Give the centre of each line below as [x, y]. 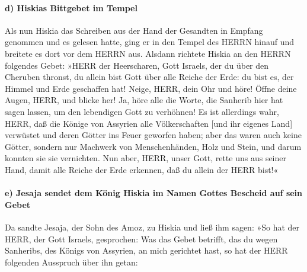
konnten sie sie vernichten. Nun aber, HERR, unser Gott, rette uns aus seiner [145, 158]
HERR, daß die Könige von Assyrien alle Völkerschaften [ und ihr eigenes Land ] [149, 123]
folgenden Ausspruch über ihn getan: [71, 262]
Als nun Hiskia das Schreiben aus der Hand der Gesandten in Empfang [134, 30]
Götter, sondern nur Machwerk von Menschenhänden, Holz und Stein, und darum [153, 146]
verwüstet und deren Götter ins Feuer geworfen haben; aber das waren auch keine [153, 135]
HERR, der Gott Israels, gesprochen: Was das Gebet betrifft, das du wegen [141, 239]
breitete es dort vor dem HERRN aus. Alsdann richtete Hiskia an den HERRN [148, 53]
